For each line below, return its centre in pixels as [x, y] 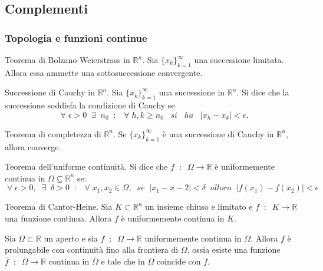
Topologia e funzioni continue [76, 37]
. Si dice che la [263, 92]
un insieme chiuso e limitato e [199, 206]
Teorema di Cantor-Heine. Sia [59, 206]
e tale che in [123, 261]
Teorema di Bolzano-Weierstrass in [67, 60]
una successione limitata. [239, 60]
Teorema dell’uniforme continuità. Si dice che [86, 166]
